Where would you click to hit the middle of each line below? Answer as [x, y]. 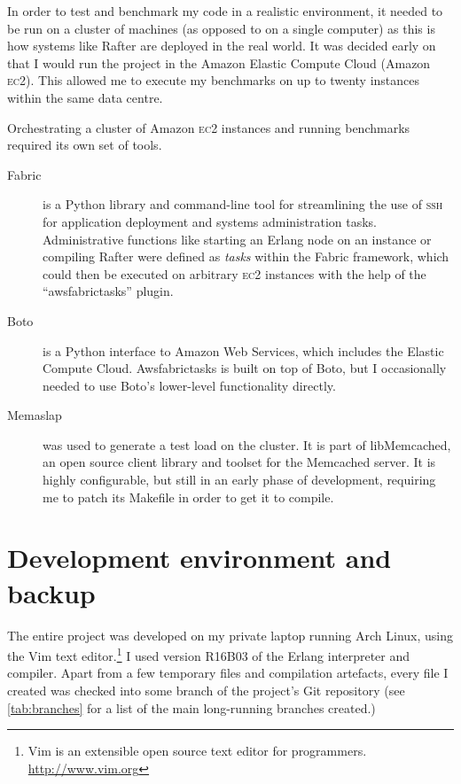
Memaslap [35, 415]
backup [51, 592]
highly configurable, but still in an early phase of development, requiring [239, 480]
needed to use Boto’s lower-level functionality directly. [189, 385]
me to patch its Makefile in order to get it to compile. [188, 497]
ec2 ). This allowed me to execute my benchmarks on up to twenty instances [214, 80]
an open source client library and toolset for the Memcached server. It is [239, 462]
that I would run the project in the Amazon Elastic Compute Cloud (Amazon [219, 62]
